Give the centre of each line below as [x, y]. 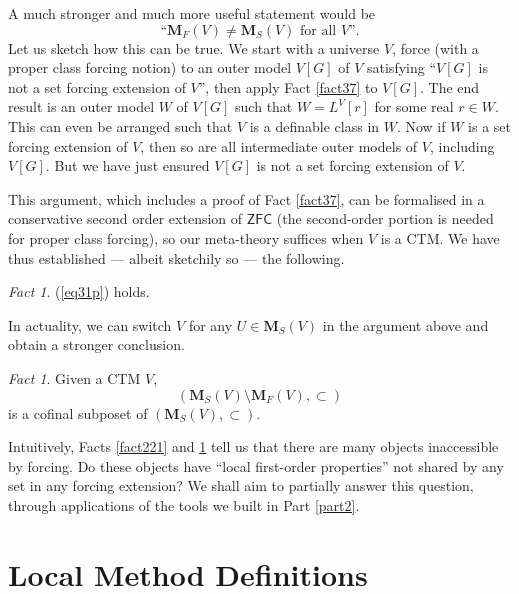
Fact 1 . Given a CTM [74, 377]
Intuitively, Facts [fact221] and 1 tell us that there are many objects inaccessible [253, 446]
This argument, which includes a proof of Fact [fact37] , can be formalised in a [246, 198]
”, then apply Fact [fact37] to [288, 86]
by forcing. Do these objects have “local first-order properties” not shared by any [256, 465]
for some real [414, 106]
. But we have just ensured [127, 165]
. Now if [421, 125]
